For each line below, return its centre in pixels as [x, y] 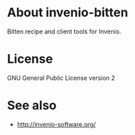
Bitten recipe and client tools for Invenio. [64, 31]
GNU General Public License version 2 [61, 78]
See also [32, 105]
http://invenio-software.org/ [56, 124]
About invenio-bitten [68, 13]
